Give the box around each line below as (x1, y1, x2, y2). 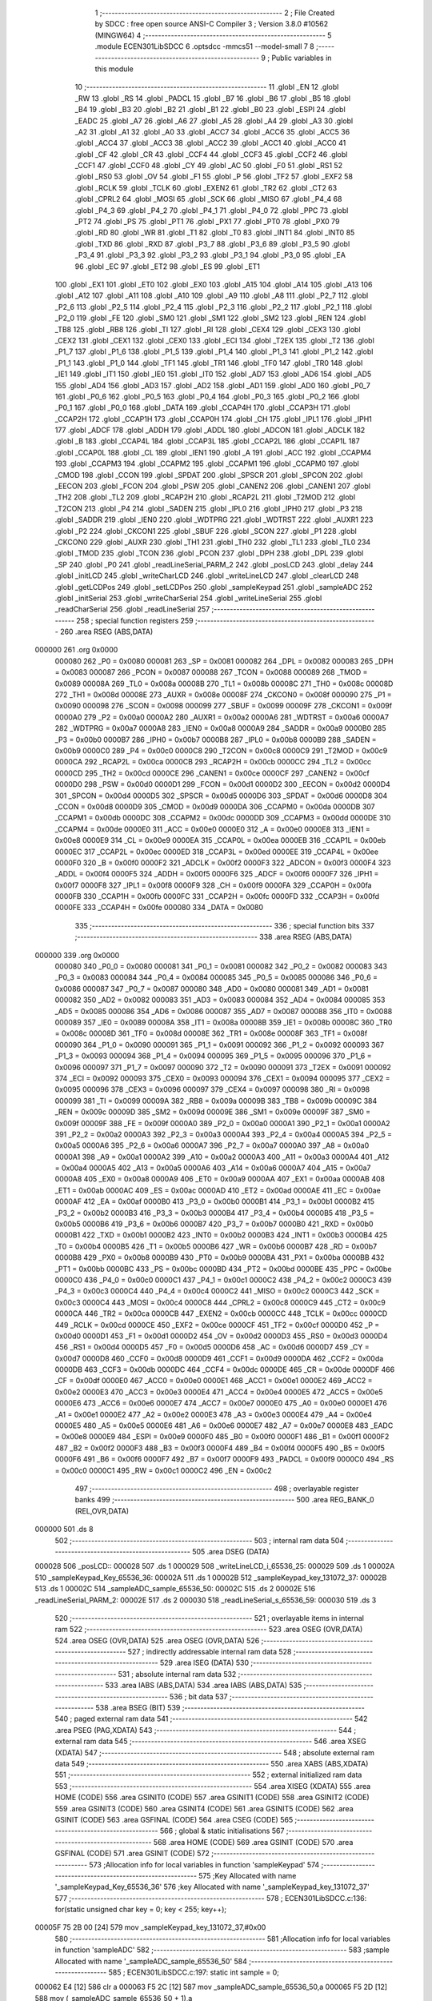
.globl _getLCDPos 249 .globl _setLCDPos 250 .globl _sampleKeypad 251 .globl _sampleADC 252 (54, 582, 373, 591)
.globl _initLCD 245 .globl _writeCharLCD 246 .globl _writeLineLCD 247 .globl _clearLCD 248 (54, 571, 359, 580)
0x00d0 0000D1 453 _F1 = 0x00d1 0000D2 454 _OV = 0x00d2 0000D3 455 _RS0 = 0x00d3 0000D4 (54, 1331, 388, 1341)
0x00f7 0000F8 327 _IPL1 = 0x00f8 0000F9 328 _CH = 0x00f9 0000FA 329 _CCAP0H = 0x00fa (54, 880, 372, 890)
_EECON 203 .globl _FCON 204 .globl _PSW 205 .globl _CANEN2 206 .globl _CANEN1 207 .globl (54, 481, 371, 491)
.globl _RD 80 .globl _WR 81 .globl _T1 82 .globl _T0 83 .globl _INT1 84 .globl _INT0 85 (74, 228, 355, 238)
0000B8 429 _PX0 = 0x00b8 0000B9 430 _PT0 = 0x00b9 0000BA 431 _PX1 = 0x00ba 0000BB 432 (54, 1253, 385, 1262)
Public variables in (271, 53, 332, 62)
